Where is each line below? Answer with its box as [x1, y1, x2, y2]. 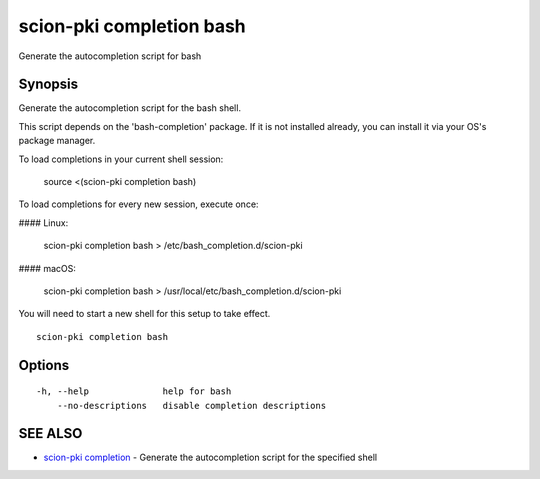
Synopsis [18, 76, 79, 93]
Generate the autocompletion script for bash [18, 50, 202, 62]
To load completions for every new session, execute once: [18, 198, 259, 210]
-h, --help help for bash [36, 386, 232, 397]
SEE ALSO [18, 425, 83, 442]
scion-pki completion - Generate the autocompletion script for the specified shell [43, 451, 378, 464]
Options [18, 356, 70, 374]
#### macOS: [18, 262, 77, 274]
